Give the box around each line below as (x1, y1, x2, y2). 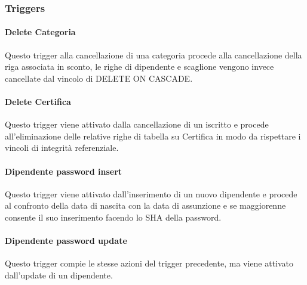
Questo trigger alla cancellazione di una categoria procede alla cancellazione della (5, 48, 302, 61)
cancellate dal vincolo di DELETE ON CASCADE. (5, 72, 193, 84)
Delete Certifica (5, 95, 71, 108)
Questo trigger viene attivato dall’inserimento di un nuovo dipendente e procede (5, 187, 297, 200)
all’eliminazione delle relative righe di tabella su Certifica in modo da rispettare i (5, 129, 301, 142)
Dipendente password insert (5, 165, 122, 177)
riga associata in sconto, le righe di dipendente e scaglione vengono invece (5, 60, 274, 73)
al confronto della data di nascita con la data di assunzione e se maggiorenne (5, 199, 286, 212)
